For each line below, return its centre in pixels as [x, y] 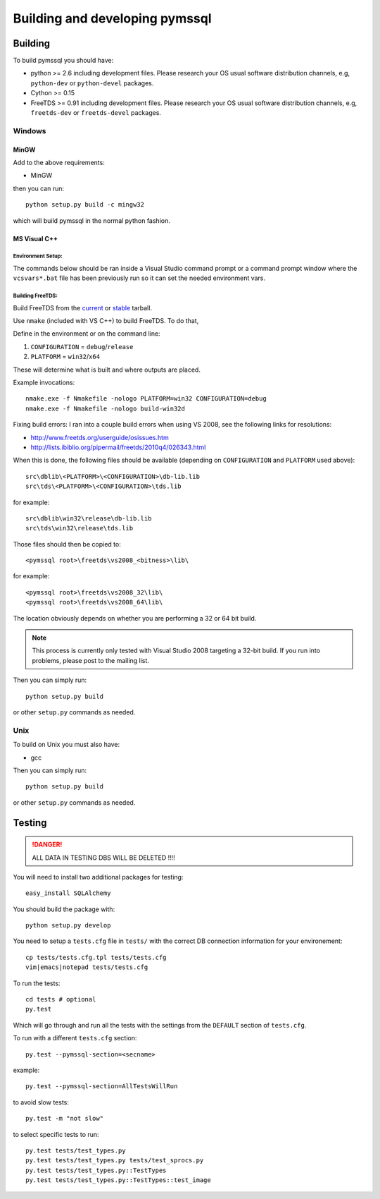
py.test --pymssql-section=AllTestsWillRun [102, 1087]
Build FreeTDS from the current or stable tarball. [83, 308]
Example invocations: [44, 383]
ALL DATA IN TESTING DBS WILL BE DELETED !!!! [103, 858]
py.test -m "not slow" [65, 1119]
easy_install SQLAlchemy [68, 893]
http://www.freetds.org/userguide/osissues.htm [100, 437]
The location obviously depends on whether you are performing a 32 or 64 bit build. [135, 618]
